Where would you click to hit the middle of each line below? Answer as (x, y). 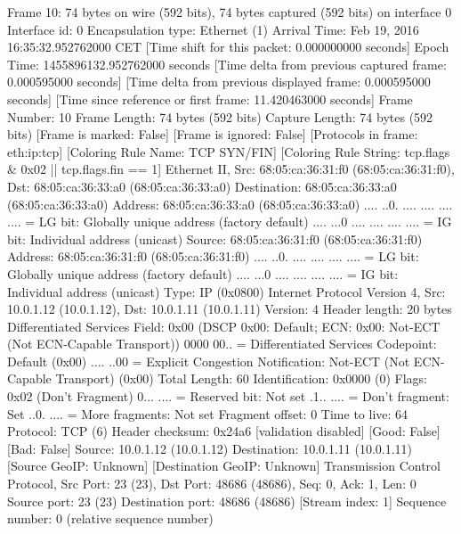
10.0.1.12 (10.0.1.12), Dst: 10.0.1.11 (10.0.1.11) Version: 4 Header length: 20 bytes (230, 309)
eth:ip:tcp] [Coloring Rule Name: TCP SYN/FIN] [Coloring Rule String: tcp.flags (229, 151)
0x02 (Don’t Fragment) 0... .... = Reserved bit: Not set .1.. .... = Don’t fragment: (228, 396)
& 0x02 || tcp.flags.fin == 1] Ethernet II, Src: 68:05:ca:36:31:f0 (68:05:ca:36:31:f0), (231, 169)
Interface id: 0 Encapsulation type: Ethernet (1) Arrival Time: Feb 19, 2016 (213, 29)
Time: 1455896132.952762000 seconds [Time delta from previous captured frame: (227, 64)
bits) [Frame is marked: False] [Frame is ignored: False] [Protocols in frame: (213, 134)
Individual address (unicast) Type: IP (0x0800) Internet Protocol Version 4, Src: (226, 291)
